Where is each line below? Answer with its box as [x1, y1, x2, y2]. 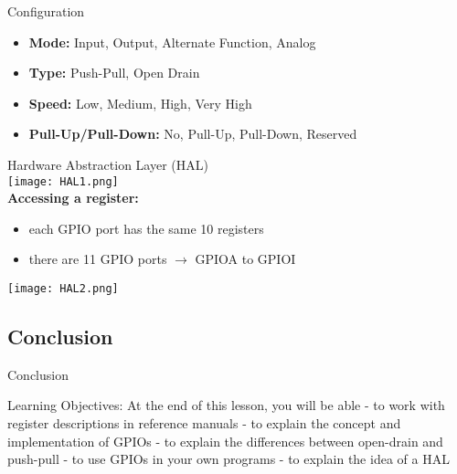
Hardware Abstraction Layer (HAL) [7, 154, 208, 174]
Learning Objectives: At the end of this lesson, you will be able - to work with [7, 395, 445, 415]
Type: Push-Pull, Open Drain [28, 63, 200, 82]
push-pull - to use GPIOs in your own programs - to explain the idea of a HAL [7, 449, 450, 469]
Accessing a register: [7, 188, 139, 207]
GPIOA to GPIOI [195, 249, 296, 269]
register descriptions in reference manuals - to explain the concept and [7, 414, 401, 433]
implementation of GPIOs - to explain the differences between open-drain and [7, 431, 443, 450]
